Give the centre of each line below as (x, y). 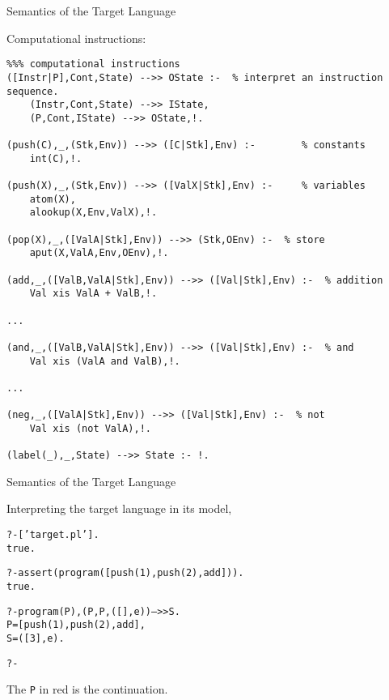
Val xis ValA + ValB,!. (93, 294)
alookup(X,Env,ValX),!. (93, 213)
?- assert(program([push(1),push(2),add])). (125, 573)
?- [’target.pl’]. (53, 535)
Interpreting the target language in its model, (119, 508)
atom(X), (53, 199)
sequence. (33, 91)
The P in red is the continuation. (87, 689)
